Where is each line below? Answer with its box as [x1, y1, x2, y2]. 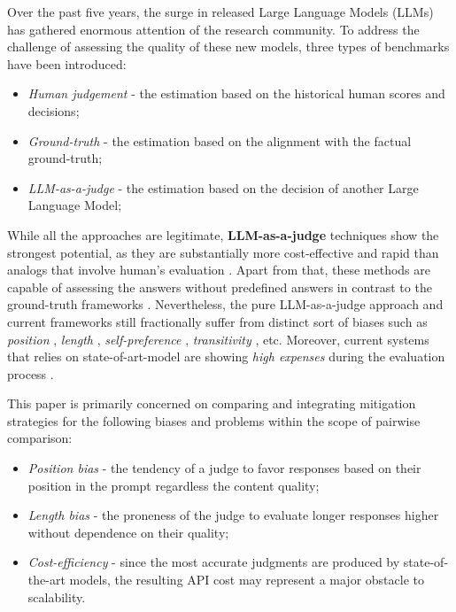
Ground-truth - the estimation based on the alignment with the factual [27, 131, 412, 150]
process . [7, 364, 54, 383]
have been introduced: [7, 54, 127, 73]
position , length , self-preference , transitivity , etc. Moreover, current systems [7, 329, 429, 348]
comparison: [7, 429, 73, 447]
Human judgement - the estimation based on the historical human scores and [27, 84, 445, 103]
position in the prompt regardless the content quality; [27, 476, 320, 494]
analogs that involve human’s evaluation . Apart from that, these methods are [7, 260, 430, 279]
